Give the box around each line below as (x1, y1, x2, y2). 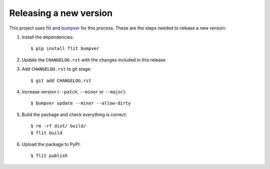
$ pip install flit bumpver (30, 45, 99, 51)
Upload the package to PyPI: (21, 141, 81, 147)
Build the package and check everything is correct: (21, 111, 127, 117)
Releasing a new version (9, 7, 112, 18)
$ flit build (30, 130, 62, 136)
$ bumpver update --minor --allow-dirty (30, 100, 131, 106)
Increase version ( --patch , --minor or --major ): (21, 88, 126, 94)
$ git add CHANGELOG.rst (30, 77, 91, 83)
